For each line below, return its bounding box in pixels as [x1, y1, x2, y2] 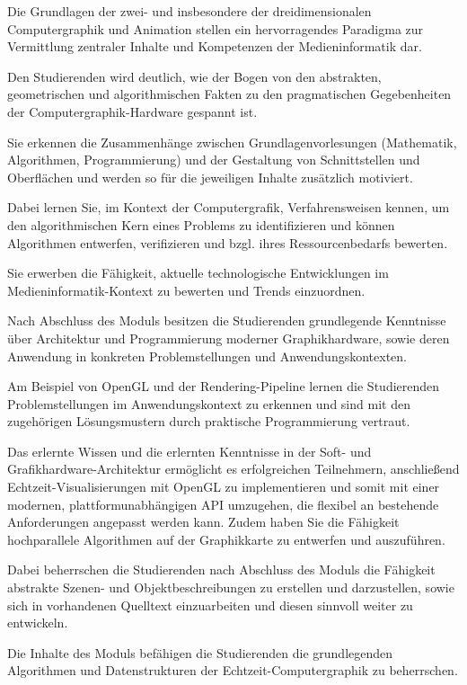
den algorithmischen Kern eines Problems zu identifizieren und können [7, 215, 395, 234]
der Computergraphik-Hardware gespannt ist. [7, 102, 258, 120]
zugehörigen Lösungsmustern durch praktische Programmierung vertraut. [7, 412, 410, 431]
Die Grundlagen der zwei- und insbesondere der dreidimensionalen [7, 2, 372, 20]
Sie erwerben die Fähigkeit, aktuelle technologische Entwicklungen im [7, 263, 389, 282]
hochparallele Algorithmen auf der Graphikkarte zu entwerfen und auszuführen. [7, 529, 445, 548]
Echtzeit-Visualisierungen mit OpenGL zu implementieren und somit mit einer [7, 477, 440, 496]
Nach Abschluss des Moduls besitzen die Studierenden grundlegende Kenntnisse [7, 311, 446, 330]
